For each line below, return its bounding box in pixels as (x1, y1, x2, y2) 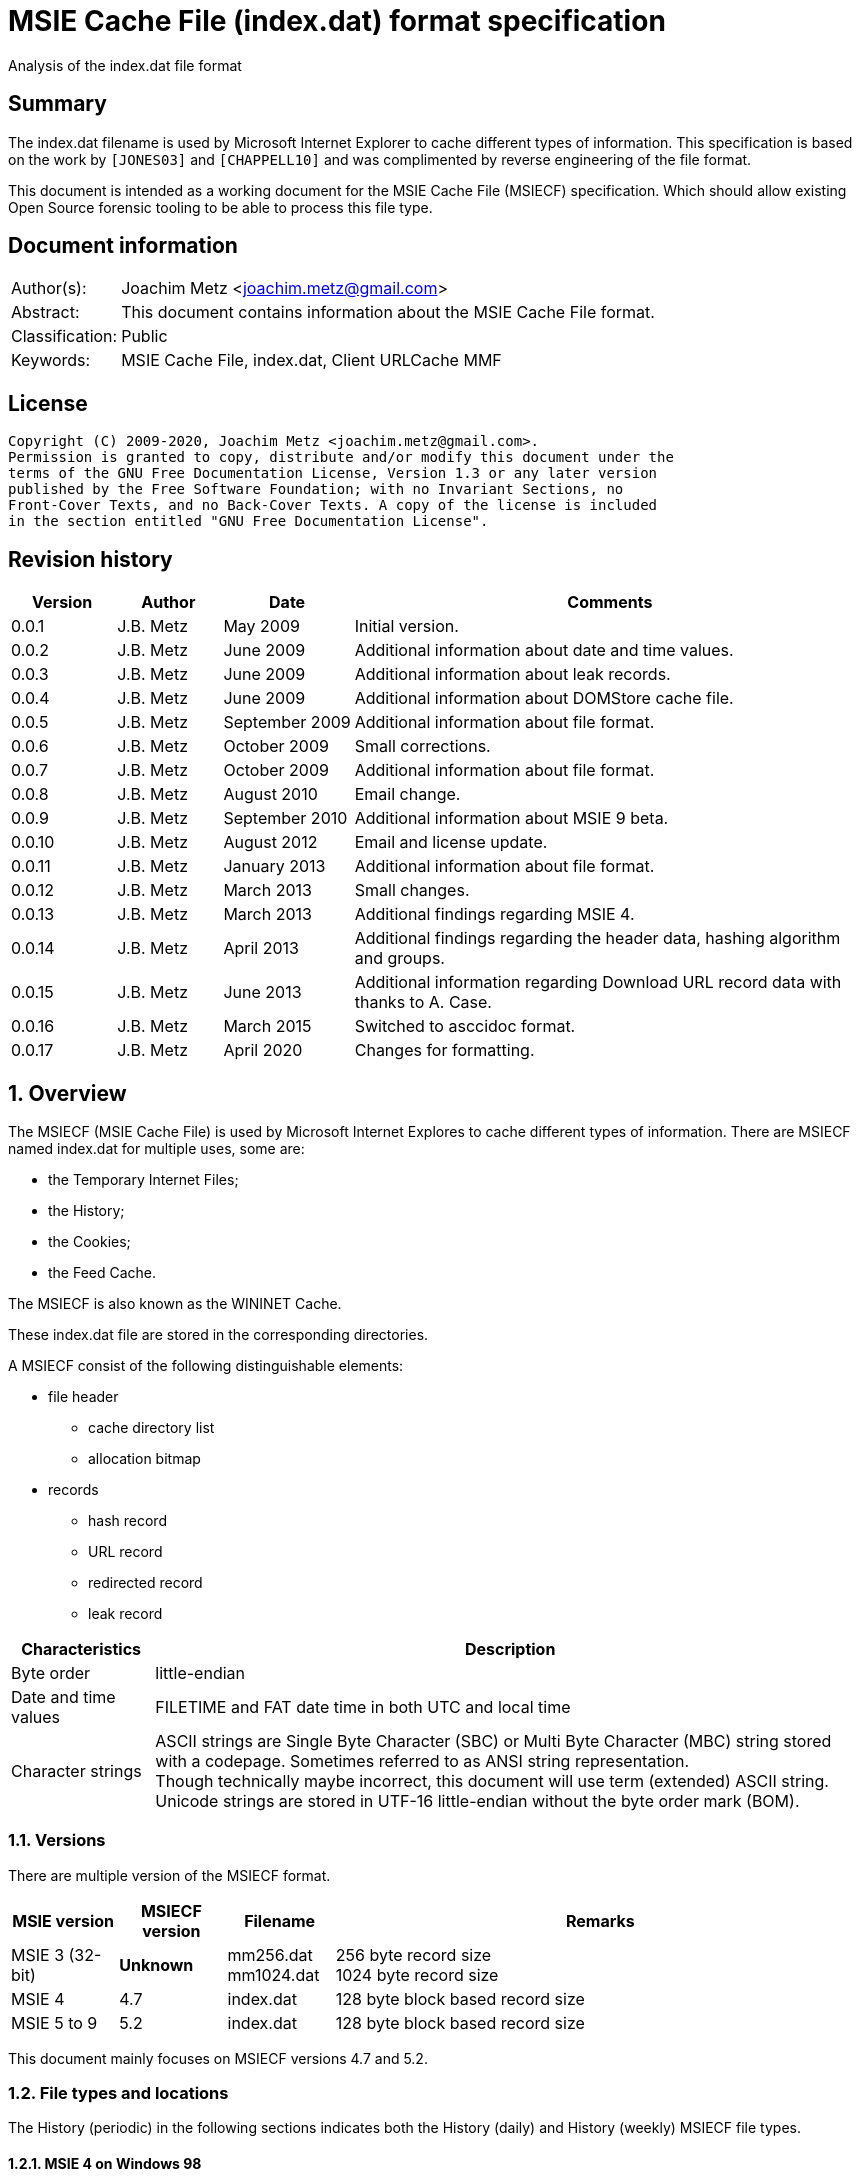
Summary (8, 91, 107, 117)
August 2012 (223, 832, 318, 853)
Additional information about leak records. (354, 664, 671, 685)
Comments (567, 592, 653, 613)
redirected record (88, 1573, 203, 1591)
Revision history (8, 546, 173, 572)
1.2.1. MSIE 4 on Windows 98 (8, 2155, 202, 2173)
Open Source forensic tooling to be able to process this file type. (8, 198, 433, 216)
